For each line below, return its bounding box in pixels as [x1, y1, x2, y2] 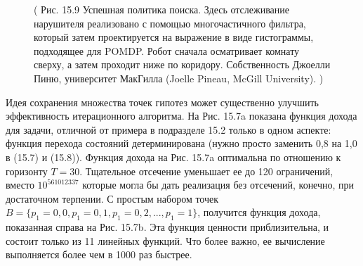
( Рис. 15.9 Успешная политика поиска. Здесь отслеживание [34, 2, 289, 16]
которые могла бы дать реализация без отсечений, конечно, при [82, 177, 355, 192]
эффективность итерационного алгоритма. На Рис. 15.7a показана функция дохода [6, 108, 357, 123]
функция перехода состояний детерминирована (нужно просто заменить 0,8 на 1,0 [6, 136, 357, 151]
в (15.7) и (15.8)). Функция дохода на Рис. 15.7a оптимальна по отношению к [6, 149, 341, 164]
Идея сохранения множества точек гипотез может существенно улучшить [6, 94, 319, 109]
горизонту [6, 163, 48, 178]
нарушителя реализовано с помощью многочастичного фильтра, [34, 15, 306, 30]
